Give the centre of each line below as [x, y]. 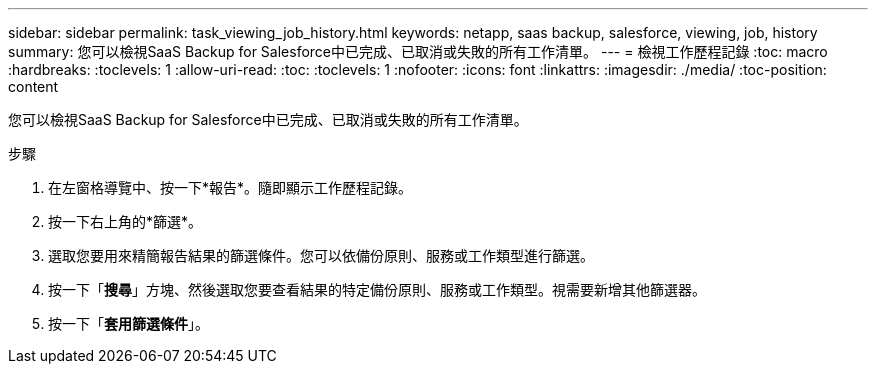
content [33, 86]
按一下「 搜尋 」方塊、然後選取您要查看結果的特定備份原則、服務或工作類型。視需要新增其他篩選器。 [377, 289]
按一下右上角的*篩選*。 [125, 221]
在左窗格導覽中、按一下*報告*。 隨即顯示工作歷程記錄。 [230, 187]
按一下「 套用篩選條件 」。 [128, 323]
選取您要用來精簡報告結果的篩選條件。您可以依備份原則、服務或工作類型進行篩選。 [321, 255]
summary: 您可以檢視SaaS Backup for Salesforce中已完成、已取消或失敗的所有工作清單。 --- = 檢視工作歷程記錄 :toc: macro [418, 51]
